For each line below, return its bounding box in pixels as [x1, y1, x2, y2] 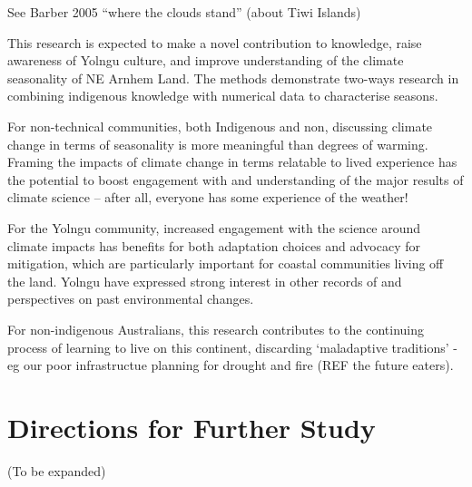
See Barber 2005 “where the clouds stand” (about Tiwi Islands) [7, 3, 361, 21]
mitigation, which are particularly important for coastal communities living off [7, 254, 444, 273]
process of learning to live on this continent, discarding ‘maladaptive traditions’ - [7, 337, 458, 356]
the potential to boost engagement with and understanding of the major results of [7, 170, 464, 189]
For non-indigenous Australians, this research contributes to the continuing [7, 319, 425, 338]
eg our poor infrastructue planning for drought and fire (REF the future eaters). [7, 356, 454, 375]
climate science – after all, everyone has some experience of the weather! [7, 188, 408, 207]
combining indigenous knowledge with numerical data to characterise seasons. [7, 86, 438, 105]
